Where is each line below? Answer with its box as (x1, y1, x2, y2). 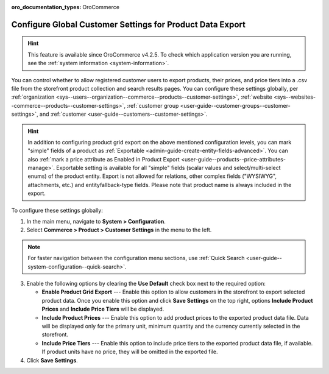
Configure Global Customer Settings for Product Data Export (11, 19, 246, 30)
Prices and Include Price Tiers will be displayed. (41, 305, 164, 313)
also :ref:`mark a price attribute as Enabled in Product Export (27, 155, 180, 163)
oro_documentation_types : (11, 4, 82, 10)
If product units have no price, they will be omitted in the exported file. (41, 348, 219, 356)
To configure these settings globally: (11, 206, 104, 214)
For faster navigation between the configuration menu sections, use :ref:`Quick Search (27, 255, 245, 262)
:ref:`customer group (127, 102, 179, 109)
